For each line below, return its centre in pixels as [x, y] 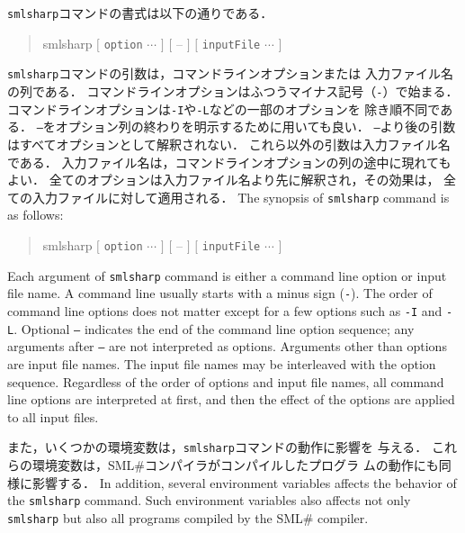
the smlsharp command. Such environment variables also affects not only [209, 500]
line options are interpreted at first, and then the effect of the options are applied [231, 399]
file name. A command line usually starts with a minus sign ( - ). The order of [220, 293]
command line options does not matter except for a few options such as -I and [225, 310]
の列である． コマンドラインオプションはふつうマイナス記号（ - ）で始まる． [233, 90]
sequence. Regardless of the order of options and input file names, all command [226, 381]
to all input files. [53, 416]
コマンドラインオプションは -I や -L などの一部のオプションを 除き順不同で [224, 108]
